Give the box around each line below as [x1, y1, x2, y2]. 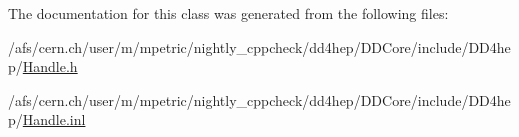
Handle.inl [22, 109, 86, 130]
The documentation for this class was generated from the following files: [8, 3, 449, 23]
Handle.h [22, 56, 78, 77]
